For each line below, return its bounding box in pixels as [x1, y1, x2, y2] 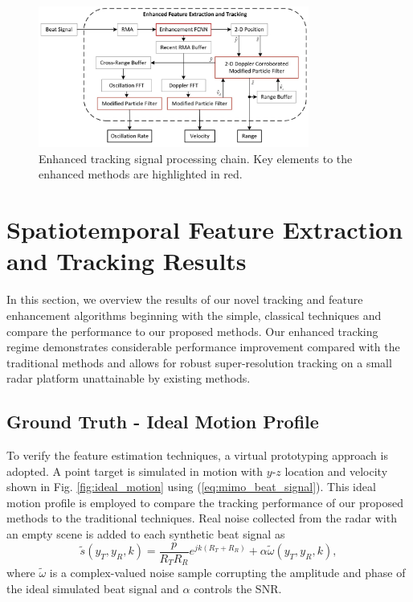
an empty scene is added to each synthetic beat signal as [6, 526, 285, 543]
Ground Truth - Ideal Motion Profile [6, 409, 319, 434]
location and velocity [284, 462, 388, 479]
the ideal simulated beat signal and [6, 579, 179, 596]
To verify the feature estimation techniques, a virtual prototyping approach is [6, 447, 388, 464]
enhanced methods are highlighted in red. [39, 166, 243, 182]
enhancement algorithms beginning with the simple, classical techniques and [6, 306, 382, 323]
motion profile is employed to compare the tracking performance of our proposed [6, 493, 403, 510]
